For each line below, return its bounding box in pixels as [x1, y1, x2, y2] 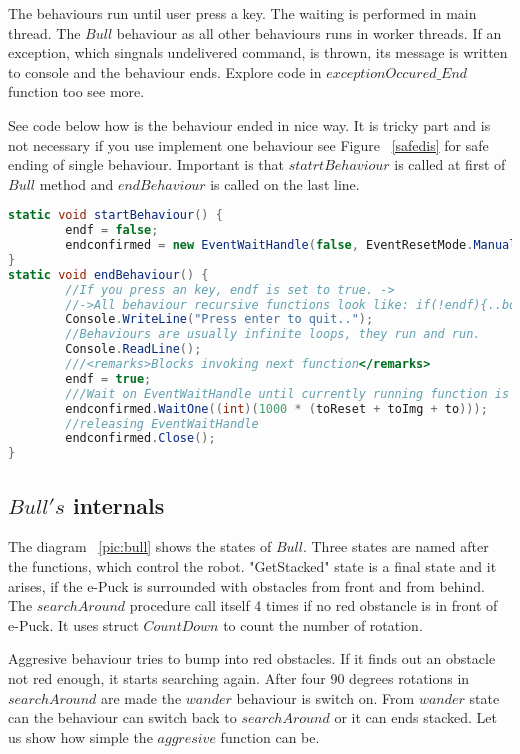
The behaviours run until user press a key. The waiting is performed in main [8, 3, 477, 23]
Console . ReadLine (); [65, 342, 202, 357]
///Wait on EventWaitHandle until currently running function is [65, 386, 510, 401]
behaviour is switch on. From [236, 687, 415, 708]
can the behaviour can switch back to [8, 707, 237, 728]
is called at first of [394, 154, 506, 175]
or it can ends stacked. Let [334, 707, 497, 728]
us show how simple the [8, 726, 153, 747]
